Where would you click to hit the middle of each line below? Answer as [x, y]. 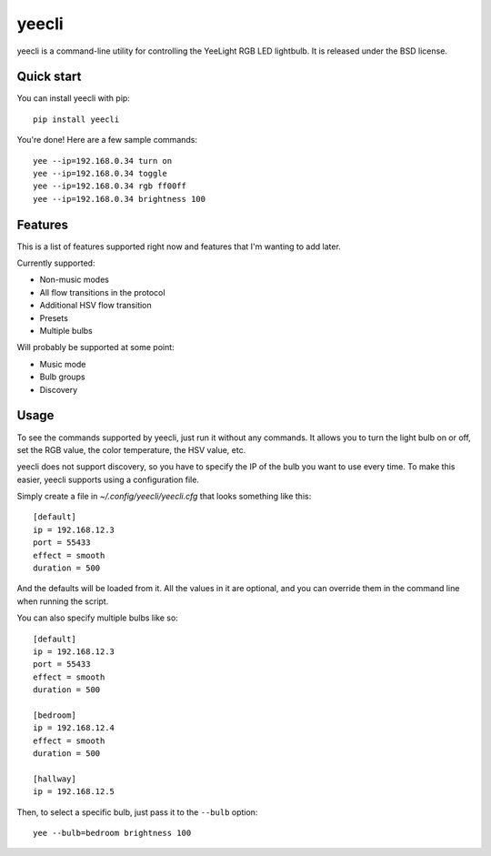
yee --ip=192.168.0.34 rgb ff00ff [110, 186]
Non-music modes [74, 280]
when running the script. [63, 601]
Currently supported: [56, 263]
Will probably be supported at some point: [95, 347]
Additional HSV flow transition [95, 306]
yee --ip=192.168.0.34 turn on [103, 161]
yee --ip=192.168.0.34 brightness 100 [120, 199]
